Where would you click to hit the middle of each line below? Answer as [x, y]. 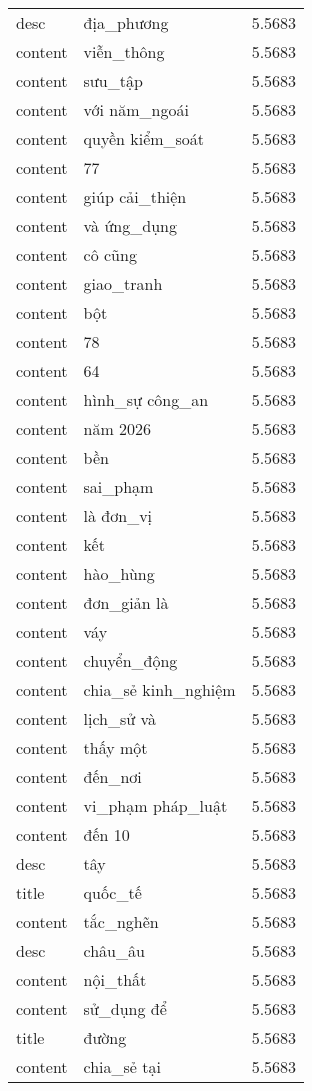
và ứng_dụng [130, 225]
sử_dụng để [125, 1008]
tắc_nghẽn [121, 921]
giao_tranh [123, 283]
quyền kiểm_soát [144, 138]
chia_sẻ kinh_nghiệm [159, 689]
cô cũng [110, 254]
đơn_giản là [126, 602]
